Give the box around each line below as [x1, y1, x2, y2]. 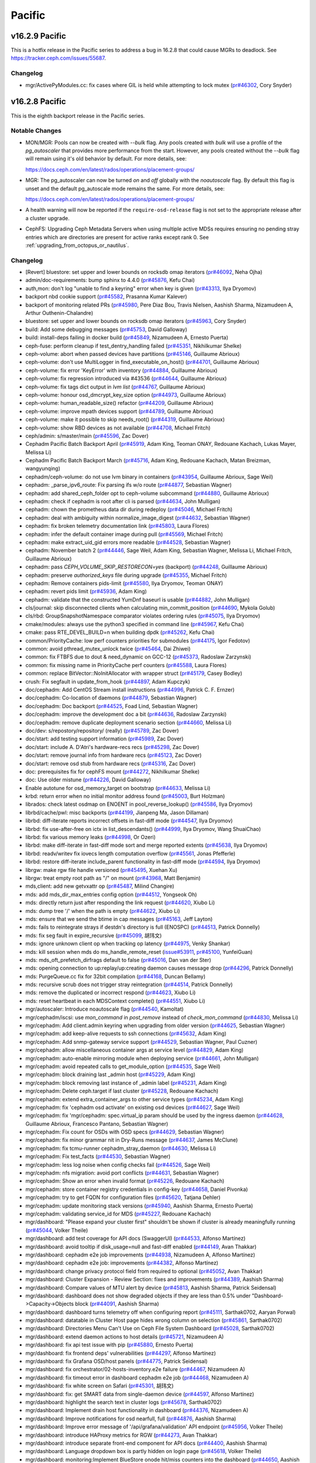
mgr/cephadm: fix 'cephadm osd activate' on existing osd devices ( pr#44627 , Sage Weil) [25, 1104, 240, 1111]
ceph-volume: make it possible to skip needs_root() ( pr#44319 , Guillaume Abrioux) [25, 416, 225, 423]
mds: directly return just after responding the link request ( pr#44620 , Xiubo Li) [25, 899, 215, 906]
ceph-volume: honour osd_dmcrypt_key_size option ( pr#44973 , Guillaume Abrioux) [25, 391, 226, 398]
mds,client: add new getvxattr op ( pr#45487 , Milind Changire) [25, 882, 175, 890]
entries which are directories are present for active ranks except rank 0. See [25, 233, 209, 241]
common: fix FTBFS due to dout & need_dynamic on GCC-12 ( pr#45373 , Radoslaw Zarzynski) [25, 653, 252, 661]
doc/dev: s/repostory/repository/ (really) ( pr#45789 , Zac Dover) [25, 727, 179, 734]
